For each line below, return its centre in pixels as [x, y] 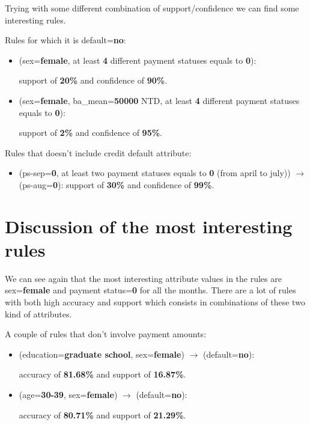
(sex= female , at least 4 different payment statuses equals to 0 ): [138, 60]
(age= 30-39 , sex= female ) [68, 394]
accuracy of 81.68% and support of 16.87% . [102, 374]
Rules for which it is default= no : [65, 40]
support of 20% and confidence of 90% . [93, 80]
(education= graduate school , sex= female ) [102, 354]
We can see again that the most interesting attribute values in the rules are [143, 278]
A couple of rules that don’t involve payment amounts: [106, 334]
